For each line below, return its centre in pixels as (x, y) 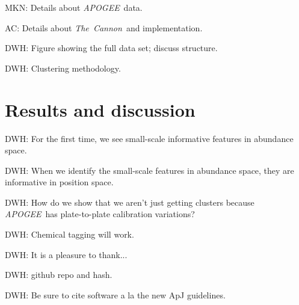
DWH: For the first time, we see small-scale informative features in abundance (149, 138)
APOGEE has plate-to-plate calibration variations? (100, 214)
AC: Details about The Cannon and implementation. (104, 27)
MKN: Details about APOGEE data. (74, 7)
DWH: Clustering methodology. (63, 68)
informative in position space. (59, 182)
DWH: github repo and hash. (59, 275)
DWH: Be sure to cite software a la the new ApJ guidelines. (115, 294)
